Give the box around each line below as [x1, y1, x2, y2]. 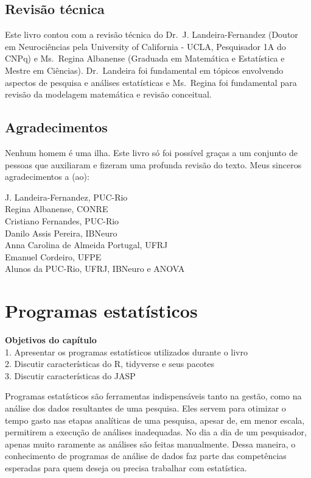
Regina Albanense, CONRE [5, 202, 108, 215]
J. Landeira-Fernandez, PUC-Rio [5, 190, 128, 203]
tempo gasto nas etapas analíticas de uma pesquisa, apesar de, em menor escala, [5, 413, 305, 426]
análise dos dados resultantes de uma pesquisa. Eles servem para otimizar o [5, 402, 286, 414]
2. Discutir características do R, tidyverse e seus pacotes [5, 357, 215, 370]
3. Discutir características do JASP [5, 369, 136, 382]
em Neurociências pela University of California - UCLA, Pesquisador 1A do [5, 40, 286, 52]
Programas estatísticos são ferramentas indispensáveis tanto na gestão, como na [5, 390, 302, 402]
